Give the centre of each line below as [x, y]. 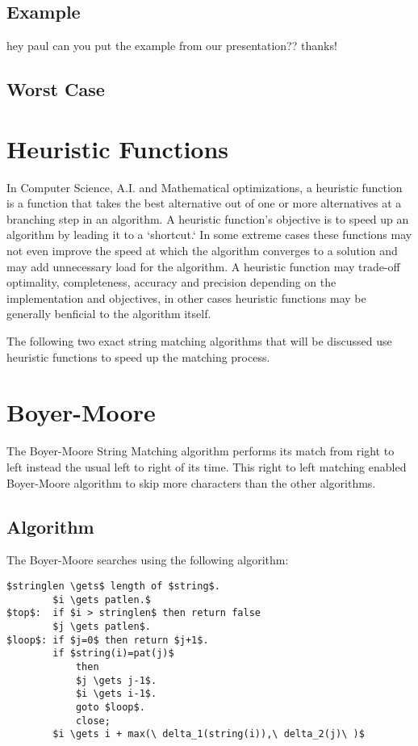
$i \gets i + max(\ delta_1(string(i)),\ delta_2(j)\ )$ [209, 734]
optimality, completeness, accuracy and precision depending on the [171, 282]
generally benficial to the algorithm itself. [109, 314]
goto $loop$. [110, 707]
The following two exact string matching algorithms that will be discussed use [199, 341]
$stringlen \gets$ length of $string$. [113, 586]
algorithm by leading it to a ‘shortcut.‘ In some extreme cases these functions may [209, 235]
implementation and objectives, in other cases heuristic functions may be [186, 298]
